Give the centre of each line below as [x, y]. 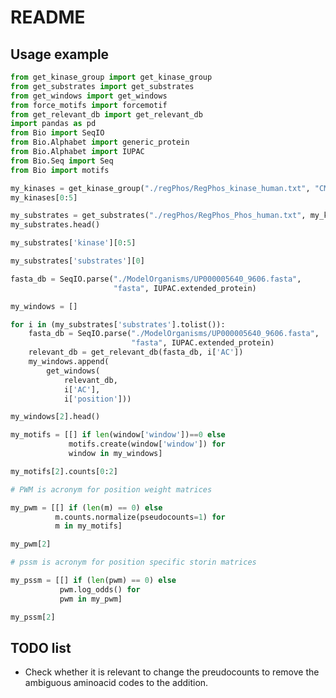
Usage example [60, 54]
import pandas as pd [53, 124]
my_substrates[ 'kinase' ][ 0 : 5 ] [73, 243]
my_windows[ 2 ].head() [55, 417]
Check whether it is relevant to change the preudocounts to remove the [172, 672]
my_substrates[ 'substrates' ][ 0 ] [77, 261]
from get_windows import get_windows [89, 96]
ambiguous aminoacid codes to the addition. [116, 683]
